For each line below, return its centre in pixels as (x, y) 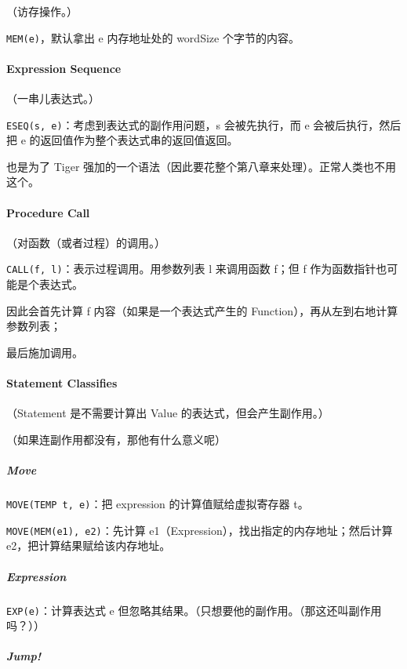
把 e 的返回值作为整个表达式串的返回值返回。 (122, 140)
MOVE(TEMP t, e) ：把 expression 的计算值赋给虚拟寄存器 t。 (158, 504)
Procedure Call (48, 212)
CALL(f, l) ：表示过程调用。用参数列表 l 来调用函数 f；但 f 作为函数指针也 (197, 269)
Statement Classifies (62, 383)
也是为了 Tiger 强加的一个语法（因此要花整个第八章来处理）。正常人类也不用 (202, 166)
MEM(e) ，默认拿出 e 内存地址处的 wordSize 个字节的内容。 (153, 37)
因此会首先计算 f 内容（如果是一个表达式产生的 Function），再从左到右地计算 (202, 310)
